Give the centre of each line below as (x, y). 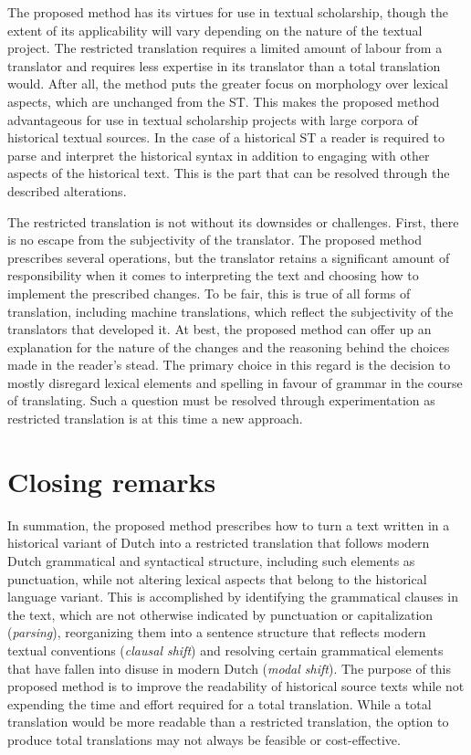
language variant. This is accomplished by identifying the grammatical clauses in (233, 597)
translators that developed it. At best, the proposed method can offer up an (220, 329)
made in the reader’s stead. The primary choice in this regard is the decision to (229, 365)
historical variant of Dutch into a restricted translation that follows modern (219, 543)
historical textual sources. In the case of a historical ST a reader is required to (226, 137)
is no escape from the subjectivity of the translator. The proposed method (215, 240)
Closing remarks (112, 481)
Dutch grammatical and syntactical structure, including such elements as (211, 560)
